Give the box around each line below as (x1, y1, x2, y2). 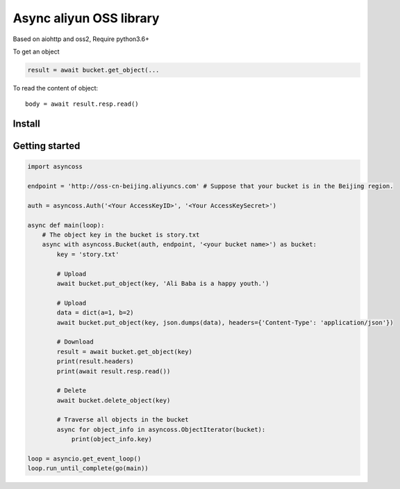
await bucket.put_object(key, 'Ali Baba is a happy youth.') (56, 280, 269, 287)
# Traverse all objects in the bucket (56, 416, 189, 424)
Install (12, 118, 41, 130)
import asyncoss (27, 163, 83, 170)
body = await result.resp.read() (25, 100, 139, 108)
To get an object (12, 47, 60, 56)
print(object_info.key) (71, 435, 153, 443)
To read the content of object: (12, 83, 99, 92)
